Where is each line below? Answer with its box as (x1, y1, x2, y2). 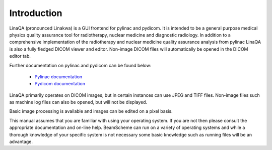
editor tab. (9, 53, 31, 59)
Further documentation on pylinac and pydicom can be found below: (9, 62, 152, 68)
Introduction (9, 8, 62, 19)
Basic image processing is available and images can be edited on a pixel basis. (9, 108, 173, 114)
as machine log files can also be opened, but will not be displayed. (9, 99, 148, 105)
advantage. (9, 138, 33, 145)
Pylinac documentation (34, 73, 83, 80)
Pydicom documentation (34, 81, 86, 87)
